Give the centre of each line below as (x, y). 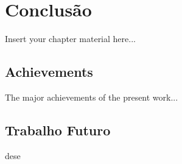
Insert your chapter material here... (70, 39)
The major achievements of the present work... (92, 97)
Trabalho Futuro (58, 130)
